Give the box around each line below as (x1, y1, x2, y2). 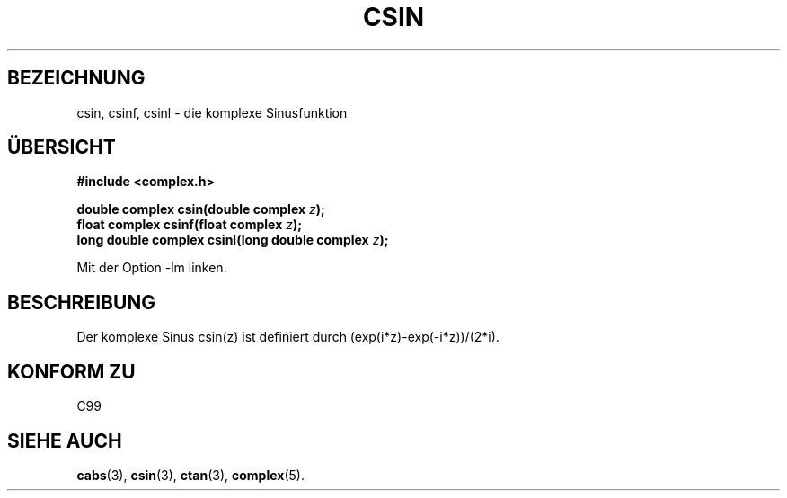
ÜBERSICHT (7, 136, 116, 159)
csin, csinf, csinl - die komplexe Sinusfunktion (76, 104, 348, 120)
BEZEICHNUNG (7, 67, 146, 90)
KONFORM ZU (7, 360, 136, 383)
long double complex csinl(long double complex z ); (76, 232, 389, 248)
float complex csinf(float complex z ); (76, 217, 303, 233)
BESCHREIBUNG (7, 290, 156, 314)
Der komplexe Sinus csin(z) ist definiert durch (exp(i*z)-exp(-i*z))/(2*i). (76, 329, 500, 345)
